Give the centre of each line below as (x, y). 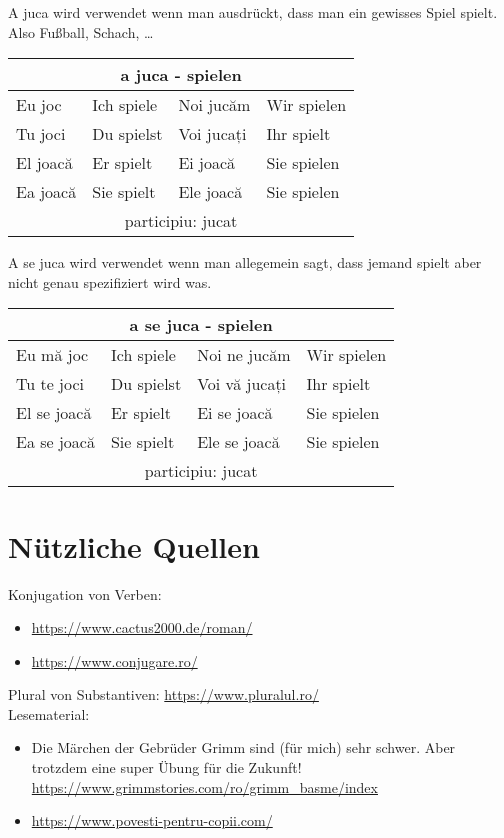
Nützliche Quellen (134, 545)
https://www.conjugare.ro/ (114, 660)
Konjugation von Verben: (85, 593)
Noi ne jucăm (244, 355)
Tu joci (41, 134)
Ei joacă (207, 163)
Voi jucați (212, 134)
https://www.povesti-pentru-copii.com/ (152, 820)
